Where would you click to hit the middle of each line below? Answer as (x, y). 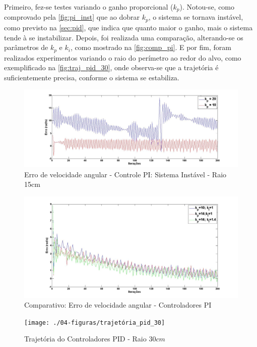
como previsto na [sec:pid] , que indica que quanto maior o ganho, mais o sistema (128, 27)
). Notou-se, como (207, 7)
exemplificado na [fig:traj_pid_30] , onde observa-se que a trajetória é (111, 67)
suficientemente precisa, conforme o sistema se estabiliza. (92, 77)
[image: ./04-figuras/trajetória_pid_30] (95, 323)
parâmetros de (26, 47)
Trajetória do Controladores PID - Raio (85, 339)
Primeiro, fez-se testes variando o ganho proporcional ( (89, 7)
